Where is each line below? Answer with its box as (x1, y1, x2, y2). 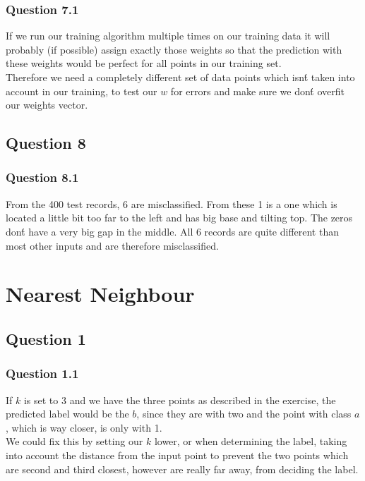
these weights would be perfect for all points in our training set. (6, 56, 282, 71)
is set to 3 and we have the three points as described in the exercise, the (23, 392, 336, 407)
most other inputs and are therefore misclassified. (6, 238, 219, 252)
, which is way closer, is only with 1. (6, 420, 162, 434)
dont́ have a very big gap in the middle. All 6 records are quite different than (6, 224, 339, 238)
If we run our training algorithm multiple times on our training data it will (6, 28, 330, 43)
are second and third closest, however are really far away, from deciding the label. (6, 461, 359, 476)
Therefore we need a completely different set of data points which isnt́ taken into (6, 70, 355, 84)
